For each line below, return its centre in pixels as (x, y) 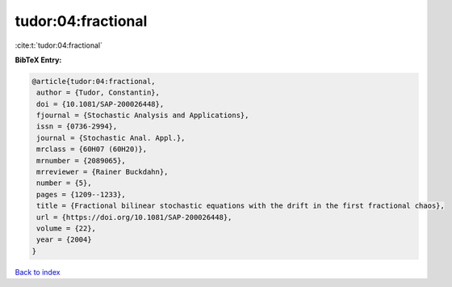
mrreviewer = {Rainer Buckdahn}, (103, 172)
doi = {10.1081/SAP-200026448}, (100, 104)
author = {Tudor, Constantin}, (98, 93)
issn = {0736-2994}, (77, 127)
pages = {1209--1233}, (82, 194)
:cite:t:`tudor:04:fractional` (59, 45)
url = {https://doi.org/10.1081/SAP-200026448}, (134, 217)
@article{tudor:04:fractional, (94, 81)
